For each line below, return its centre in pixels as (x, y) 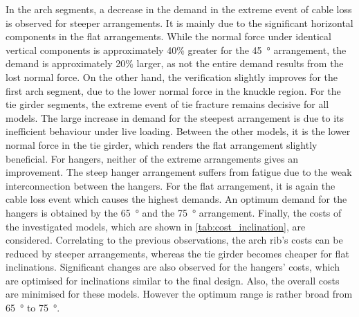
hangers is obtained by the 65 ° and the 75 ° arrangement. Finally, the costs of (174, 212)
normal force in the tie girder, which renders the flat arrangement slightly (162, 144)
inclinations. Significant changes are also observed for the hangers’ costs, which (173, 267)
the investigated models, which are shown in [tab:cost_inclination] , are (156, 226)
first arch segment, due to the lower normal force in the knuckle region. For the (173, 90)
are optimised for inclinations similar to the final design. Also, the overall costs (173, 280)
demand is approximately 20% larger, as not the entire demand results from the (175, 63)
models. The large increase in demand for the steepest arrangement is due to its (175, 117)
